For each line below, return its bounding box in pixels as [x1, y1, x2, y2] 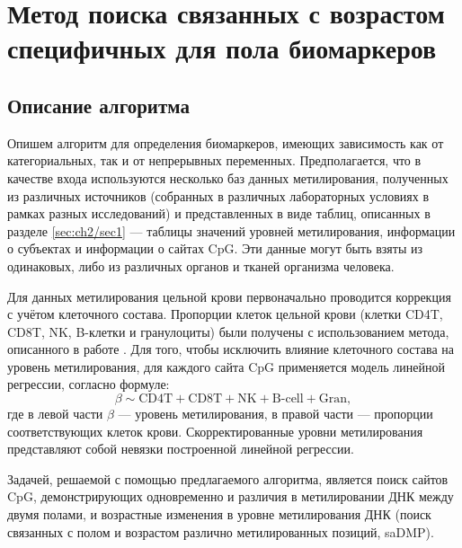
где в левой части [7, 404, 103, 423]
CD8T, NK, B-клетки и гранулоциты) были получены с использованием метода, [7, 322, 449, 340]
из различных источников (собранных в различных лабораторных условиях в [7, 186, 430, 205]
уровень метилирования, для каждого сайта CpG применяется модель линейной [7, 357, 446, 376]
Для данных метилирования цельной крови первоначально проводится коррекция [7, 287, 451, 305]
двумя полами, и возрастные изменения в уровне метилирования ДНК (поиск [7, 505, 431, 524]
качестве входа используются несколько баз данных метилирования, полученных [7, 168, 449, 187]
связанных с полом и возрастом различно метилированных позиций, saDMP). [7, 522, 434, 541]
